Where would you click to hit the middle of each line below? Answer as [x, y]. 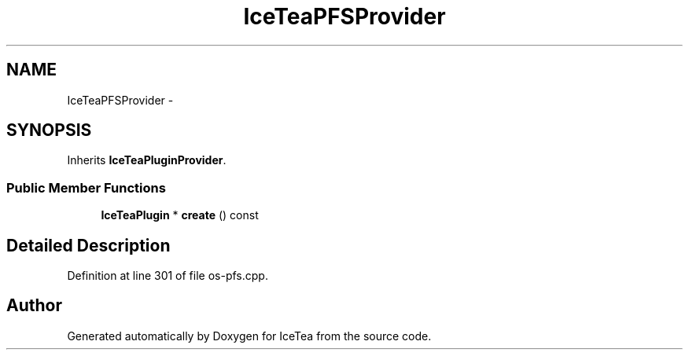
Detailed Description [88, 245]
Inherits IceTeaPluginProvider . [147, 160]
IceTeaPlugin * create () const [180, 215]
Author [34, 306]
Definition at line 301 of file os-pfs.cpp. [168, 276]
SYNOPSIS [49, 130]
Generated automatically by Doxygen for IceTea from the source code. [249, 336]
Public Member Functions [86, 187]
